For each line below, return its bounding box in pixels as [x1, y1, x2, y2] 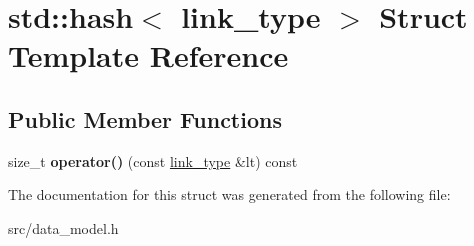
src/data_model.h [8, 217, 119, 238]
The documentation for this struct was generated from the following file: [8, 184, 451, 205]
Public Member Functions [8, 103, 282, 134]
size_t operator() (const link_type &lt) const [8, 150, 298, 171]
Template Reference [8, 35, 289, 76]
